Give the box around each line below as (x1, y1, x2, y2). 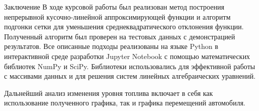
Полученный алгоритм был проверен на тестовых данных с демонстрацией (4, 31, 235, 41)
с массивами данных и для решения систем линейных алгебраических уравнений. (4, 71, 256, 81)
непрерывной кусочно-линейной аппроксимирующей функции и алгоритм (4, 11, 231, 22)
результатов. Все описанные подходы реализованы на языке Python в (4, 41, 219, 51)
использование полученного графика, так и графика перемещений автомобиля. (4, 97, 245, 108)
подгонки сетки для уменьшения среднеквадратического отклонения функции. (4, 21, 244, 32)
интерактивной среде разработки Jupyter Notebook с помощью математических (4, 50, 250, 61)
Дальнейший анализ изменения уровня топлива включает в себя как (4, 87, 213, 98)
